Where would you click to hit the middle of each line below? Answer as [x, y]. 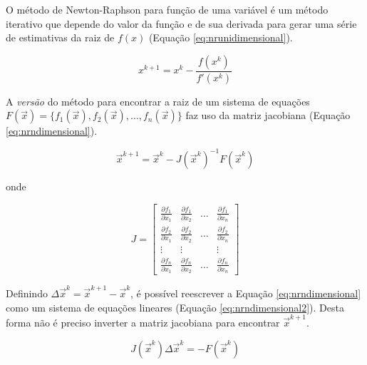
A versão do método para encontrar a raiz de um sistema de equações [158, 101]
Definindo [27, 293]
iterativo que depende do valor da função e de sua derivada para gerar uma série [181, 23]
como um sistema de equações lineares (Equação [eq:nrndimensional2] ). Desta [175, 307]
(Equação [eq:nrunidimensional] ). [221, 37]
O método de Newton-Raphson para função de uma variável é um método [167, 9]
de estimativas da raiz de [60, 37]
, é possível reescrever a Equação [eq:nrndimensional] [246, 293]
